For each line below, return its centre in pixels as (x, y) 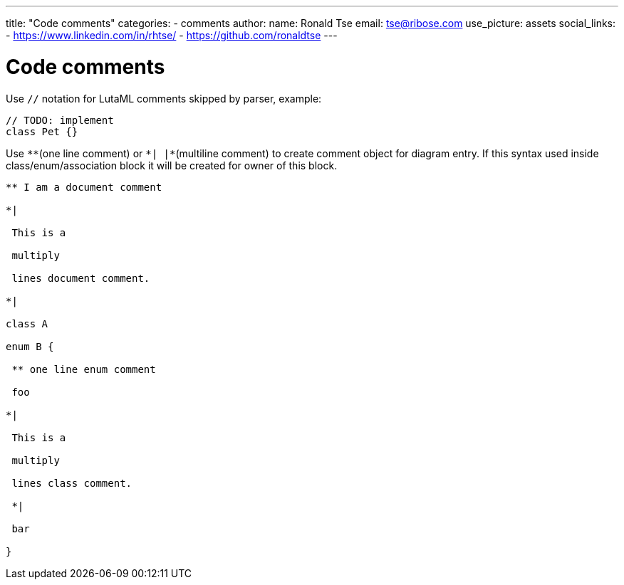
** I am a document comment (84, 187)
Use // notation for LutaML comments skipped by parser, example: (164, 98)
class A (27, 323)
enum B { (30, 346)
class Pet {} (42, 131)
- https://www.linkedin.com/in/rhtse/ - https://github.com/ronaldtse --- (172, 35)
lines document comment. (81, 278)
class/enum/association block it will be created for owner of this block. (172, 165)
